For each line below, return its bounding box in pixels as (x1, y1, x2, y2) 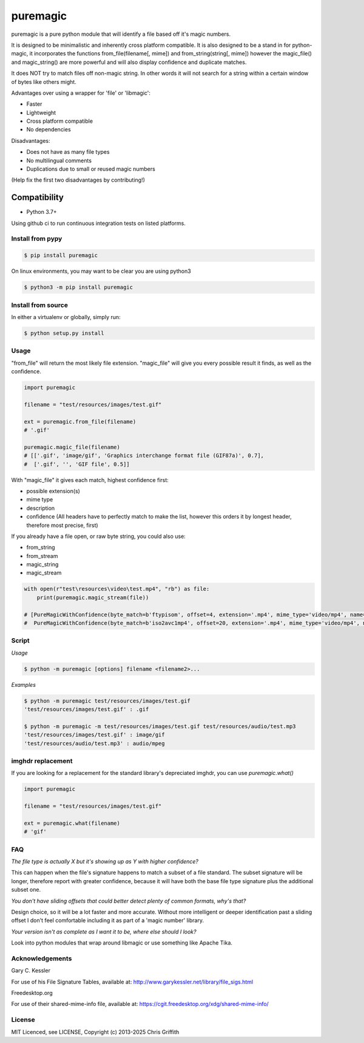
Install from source (11, 301, 68, 309)
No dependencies (26, 126, 71, 133)
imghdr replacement (11, 757, 73, 765)
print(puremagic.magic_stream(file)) (36, 594, 149, 601)
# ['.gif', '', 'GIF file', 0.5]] (24, 461, 130, 467)
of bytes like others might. (11, 78, 77, 85)
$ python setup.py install (24, 329, 104, 337)
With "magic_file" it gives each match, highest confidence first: (11, 476, 169, 483)
